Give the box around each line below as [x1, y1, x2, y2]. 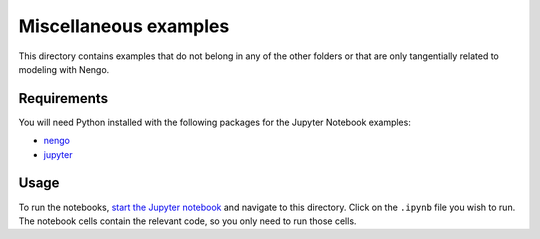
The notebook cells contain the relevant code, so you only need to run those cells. [18, 215, 357, 227]
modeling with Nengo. [18, 63, 110, 75]
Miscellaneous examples [18, 15, 230, 37]
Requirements [18, 90, 109, 107]
